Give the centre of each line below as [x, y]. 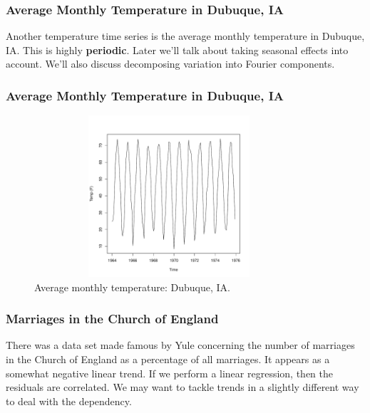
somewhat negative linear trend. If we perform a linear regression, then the [169, 373]
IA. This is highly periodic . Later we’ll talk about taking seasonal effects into [177, 49]
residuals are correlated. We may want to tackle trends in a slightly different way [183, 387]
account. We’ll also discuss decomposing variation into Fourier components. [170, 64]
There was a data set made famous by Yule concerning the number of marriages [180, 345]
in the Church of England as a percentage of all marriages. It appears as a [168, 359]
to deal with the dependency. [69, 401]
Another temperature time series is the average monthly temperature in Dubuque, [185, 36]
